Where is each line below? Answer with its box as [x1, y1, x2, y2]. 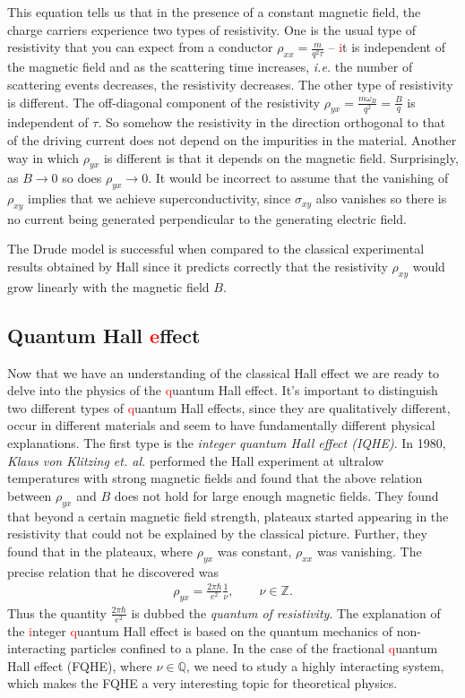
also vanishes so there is [315, 189, 447, 208]
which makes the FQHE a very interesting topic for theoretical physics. [7, 674, 398, 693]
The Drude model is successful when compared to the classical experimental [7, 239, 425, 258]
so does [62, 168, 102, 187]
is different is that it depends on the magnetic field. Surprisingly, [103, 148, 459, 167]
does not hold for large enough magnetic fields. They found [114, 486, 439, 504]
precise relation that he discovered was [7, 562, 219, 581]
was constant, [217, 541, 292, 560]
